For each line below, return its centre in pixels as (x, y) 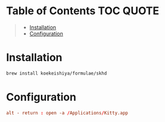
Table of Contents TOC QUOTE (83, 11)
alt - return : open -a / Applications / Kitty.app (67, 113)
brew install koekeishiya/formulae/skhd (57, 73)
